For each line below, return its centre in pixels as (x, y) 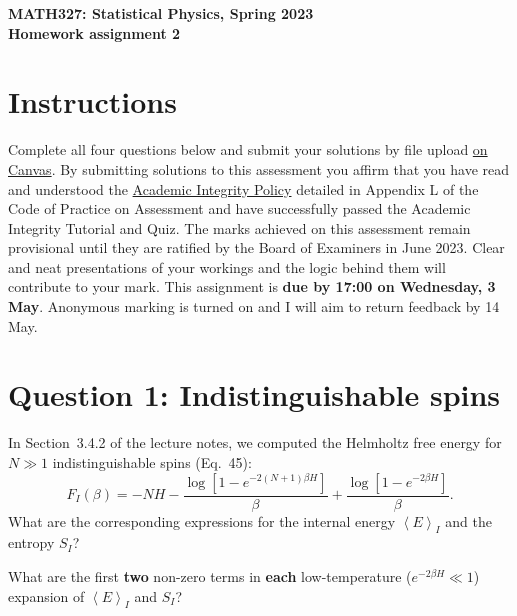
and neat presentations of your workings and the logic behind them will (227, 266)
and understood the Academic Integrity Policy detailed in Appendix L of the (243, 188)
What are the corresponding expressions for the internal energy (202, 520)
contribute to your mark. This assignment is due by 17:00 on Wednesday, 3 (252, 286)
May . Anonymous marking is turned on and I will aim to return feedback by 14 (254, 306)
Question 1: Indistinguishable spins (254, 394)
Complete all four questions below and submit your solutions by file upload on (248, 149)
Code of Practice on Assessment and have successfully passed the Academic (239, 208)
